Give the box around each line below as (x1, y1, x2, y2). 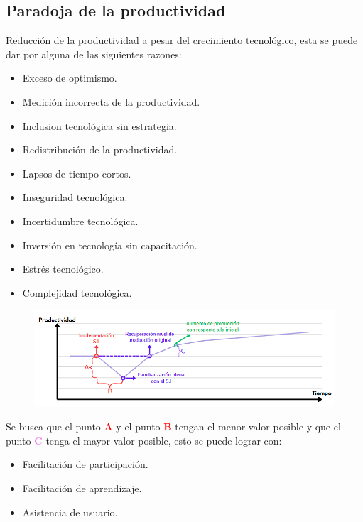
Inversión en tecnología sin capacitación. (22, 237, 197, 252)
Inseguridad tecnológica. (22, 190, 128, 205)
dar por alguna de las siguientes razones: (6, 46, 182, 61)
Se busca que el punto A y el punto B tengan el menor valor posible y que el (6, 419, 341, 434)
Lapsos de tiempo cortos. (22, 165, 131, 180)
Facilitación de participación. (22, 457, 148, 472)
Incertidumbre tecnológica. (22, 213, 139, 228)
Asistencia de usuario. (22, 504, 118, 519)
